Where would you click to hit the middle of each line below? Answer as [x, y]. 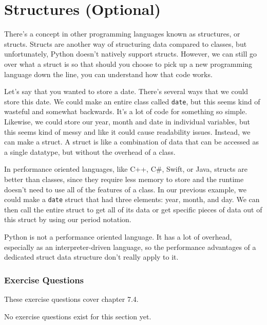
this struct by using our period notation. [68, 219]
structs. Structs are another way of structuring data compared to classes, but [126, 43]
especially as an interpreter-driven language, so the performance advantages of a [130, 247]
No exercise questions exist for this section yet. [78, 316]
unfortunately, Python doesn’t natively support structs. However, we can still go [130, 54]
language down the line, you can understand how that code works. [108, 74]
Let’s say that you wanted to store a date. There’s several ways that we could [126, 91]
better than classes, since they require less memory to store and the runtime [124, 179]
